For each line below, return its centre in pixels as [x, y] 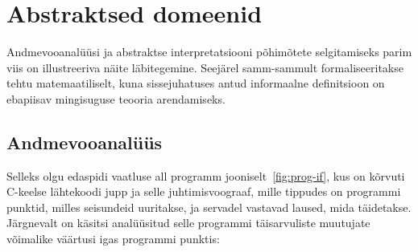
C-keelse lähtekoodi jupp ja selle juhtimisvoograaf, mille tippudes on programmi [204, 191]
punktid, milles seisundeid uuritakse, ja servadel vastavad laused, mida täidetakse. [209, 207]
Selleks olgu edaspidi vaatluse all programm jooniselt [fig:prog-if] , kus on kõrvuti [206, 175]
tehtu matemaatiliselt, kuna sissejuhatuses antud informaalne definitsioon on [196, 83]
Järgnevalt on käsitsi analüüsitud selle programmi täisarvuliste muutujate [188, 223]
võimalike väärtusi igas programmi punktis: [113, 239]
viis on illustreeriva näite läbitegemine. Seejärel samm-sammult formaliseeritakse [205, 67]
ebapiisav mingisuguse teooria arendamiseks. [116, 98]
